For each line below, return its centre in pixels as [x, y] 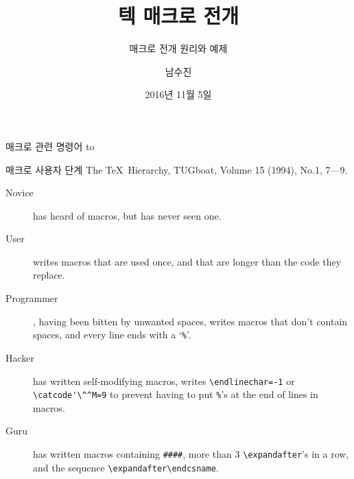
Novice [20, 192]
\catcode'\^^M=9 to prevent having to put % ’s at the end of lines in [176, 394]
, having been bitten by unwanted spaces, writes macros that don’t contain [190, 321]
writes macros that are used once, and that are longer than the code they [187, 261]
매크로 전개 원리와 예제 [178, 48]
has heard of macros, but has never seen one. [127, 215]
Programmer [32, 298]
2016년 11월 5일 [178, 94]
